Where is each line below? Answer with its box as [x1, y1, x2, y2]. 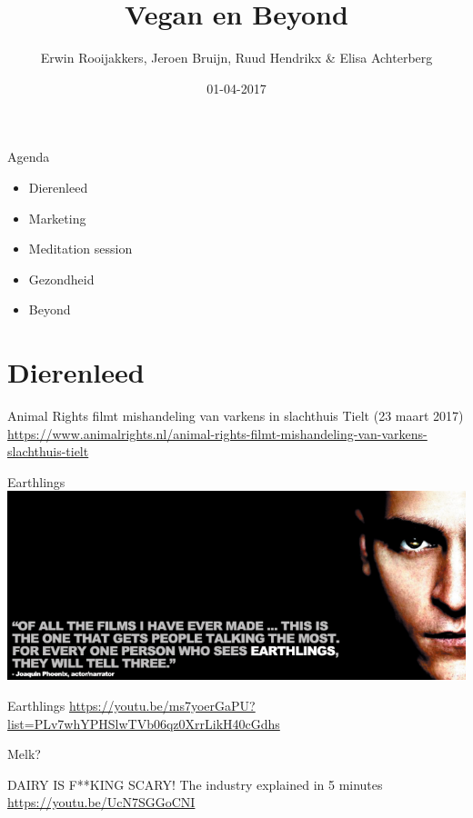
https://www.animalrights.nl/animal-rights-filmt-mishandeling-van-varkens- [7, 424, 428, 443]
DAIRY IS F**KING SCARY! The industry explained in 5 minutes [7, 774, 383, 793]
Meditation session [28, 239, 133, 258]
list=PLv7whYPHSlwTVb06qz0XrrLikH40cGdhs [7, 713, 280, 733]
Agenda [7, 147, 50, 166]
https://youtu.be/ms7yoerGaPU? [69, 696, 256, 715]
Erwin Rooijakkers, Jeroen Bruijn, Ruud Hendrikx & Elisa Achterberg [40, 48, 433, 67]
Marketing [28, 208, 86, 227]
